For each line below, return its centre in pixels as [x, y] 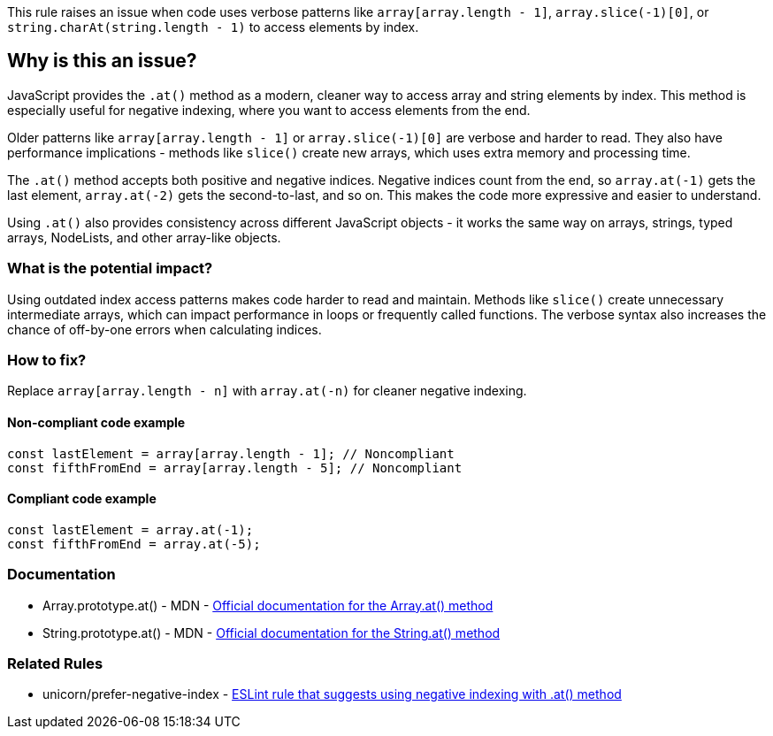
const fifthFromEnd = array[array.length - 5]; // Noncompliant [235, 468]
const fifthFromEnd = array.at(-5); [134, 544]
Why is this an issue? [102, 61]
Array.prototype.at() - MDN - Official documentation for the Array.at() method [268, 605]
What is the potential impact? [110, 268]
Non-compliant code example [96, 422]
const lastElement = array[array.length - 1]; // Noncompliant [231, 453]
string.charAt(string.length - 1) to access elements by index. [213, 27]
